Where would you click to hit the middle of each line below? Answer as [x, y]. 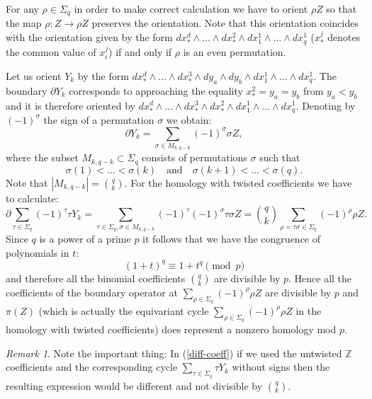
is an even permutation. [235, 51]
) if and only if [140, 51]
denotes [344, 37]
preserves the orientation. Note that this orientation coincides [225, 23]
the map [24, 23]
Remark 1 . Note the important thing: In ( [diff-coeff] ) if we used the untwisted [174, 353]
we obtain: [189, 119]
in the [309, 310]
